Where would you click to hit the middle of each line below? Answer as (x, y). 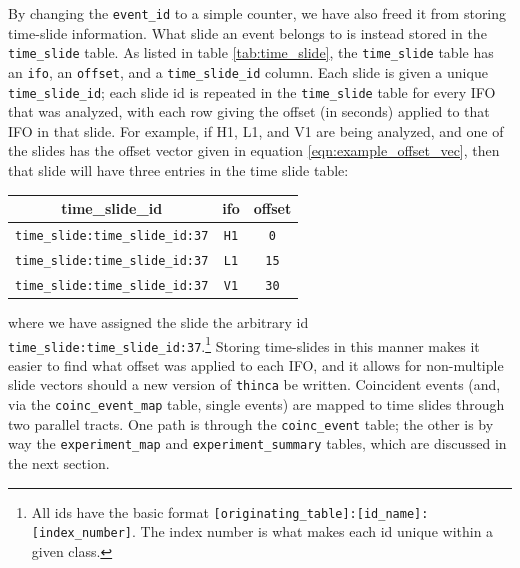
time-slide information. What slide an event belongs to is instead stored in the (247, 32)
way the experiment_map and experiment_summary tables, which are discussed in (257, 443)
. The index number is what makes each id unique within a (313, 531)
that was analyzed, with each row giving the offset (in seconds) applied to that (249, 111)
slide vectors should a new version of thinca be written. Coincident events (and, (254, 384)
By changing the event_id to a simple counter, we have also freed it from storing (257, 13)
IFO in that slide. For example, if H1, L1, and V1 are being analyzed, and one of (256, 130)
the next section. (59, 463)
